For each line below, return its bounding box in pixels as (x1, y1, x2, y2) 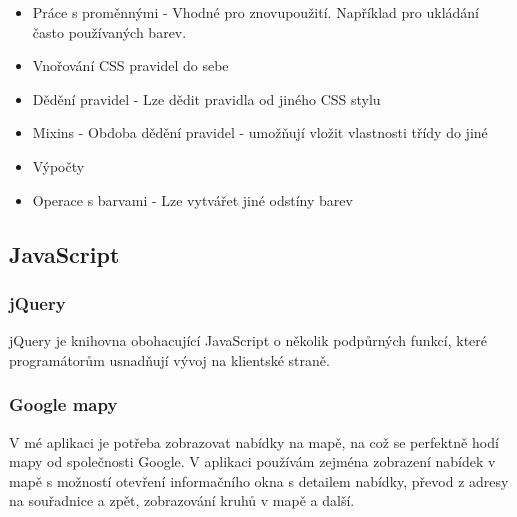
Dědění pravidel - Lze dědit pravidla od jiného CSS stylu (32, 88, 381, 109)
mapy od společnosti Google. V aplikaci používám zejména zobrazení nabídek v (9, 451, 496, 472)
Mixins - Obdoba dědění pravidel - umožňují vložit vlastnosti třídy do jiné (32, 122, 488, 143)
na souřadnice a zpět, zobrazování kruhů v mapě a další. (9, 490, 355, 511)
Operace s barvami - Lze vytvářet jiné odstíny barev (32, 189, 353, 210)
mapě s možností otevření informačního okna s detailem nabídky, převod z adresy (9, 470, 509, 491)
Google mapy (9, 392, 118, 417)
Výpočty (32, 155, 85, 176)
